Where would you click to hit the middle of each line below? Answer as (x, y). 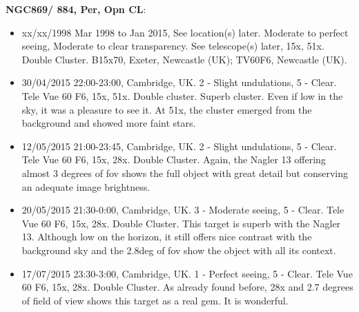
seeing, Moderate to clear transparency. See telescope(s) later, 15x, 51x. (173, 46)
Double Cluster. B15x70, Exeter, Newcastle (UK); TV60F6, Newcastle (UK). (184, 59)
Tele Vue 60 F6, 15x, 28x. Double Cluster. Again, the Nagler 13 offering (174, 159)
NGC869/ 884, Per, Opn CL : (76, 9)
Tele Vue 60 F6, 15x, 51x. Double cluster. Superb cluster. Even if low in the (182, 95)
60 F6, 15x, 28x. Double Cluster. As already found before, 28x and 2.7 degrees (187, 287)
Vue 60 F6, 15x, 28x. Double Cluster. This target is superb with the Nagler (181, 223)
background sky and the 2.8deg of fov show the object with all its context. (179, 250)
